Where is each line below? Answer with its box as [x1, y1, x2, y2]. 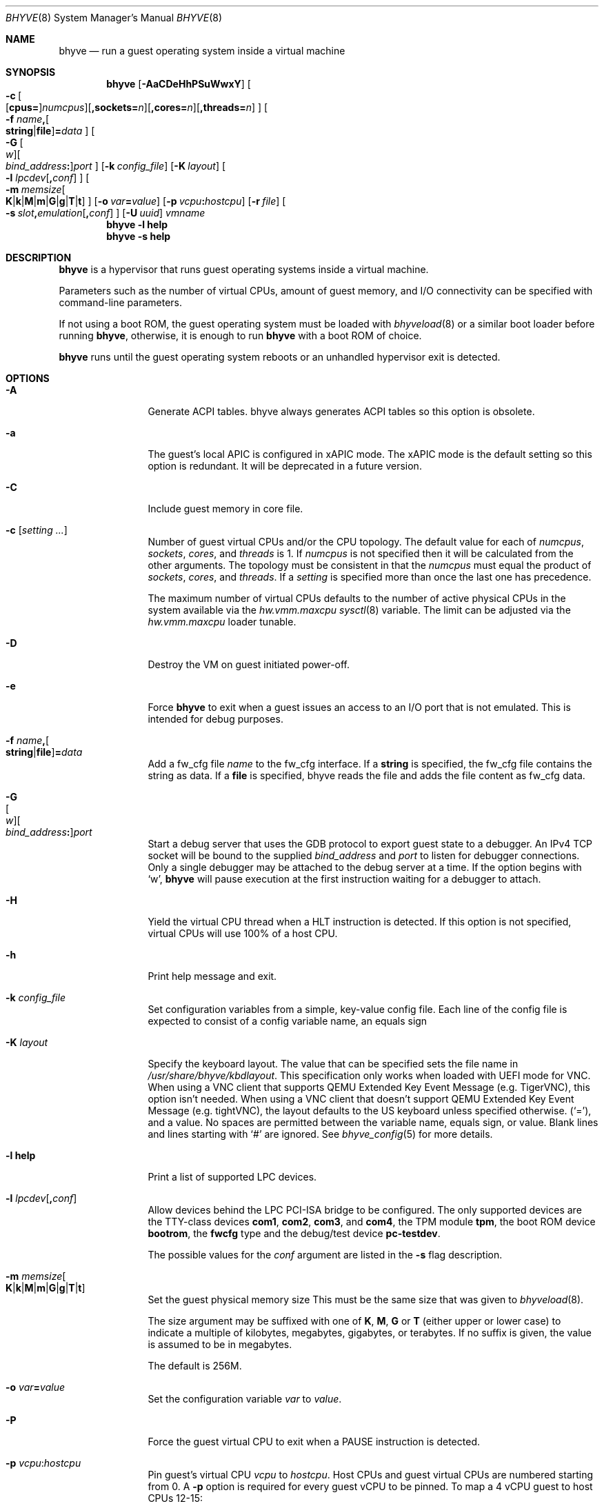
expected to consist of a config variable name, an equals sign [148, 1015, 427, 1027]
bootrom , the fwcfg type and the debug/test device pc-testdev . [148, 1227, 441, 1239]
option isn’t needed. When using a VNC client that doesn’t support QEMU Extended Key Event [148, 1093, 574, 1105]
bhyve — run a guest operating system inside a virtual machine [59, 45, 345, 57]
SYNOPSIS [6, 66, 56, 78]
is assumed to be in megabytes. [148, 1338, 292, 1350]
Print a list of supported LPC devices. [148, 1171, 317, 1183]
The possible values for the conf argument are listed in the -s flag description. [148, 1249, 503, 1261]
